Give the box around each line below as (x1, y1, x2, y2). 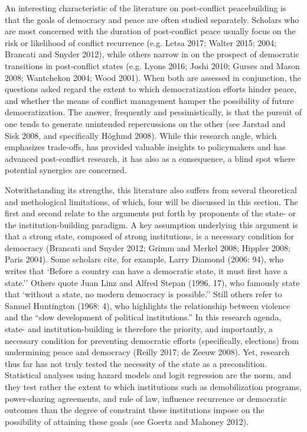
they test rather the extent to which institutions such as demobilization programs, (5, 381, 302, 392)
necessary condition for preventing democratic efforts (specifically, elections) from (5, 334, 299, 346)
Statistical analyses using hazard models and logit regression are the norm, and (5, 369, 292, 381)
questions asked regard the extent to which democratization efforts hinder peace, (5, 83, 296, 95)
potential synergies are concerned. (5, 164, 127, 176)
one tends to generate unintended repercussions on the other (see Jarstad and (5, 117, 286, 129)
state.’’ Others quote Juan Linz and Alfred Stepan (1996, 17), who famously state (5, 276, 300, 288)
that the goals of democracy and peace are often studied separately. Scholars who (5, 13, 299, 25)
